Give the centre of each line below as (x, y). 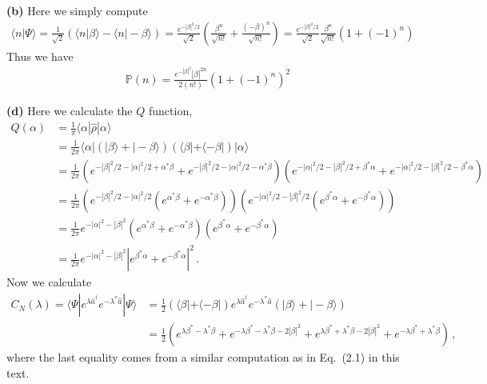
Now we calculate (49, 282)
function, (170, 111)
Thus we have (40, 56)
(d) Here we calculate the (70, 111)
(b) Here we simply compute (77, 10)
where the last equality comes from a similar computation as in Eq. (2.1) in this (203, 357)
